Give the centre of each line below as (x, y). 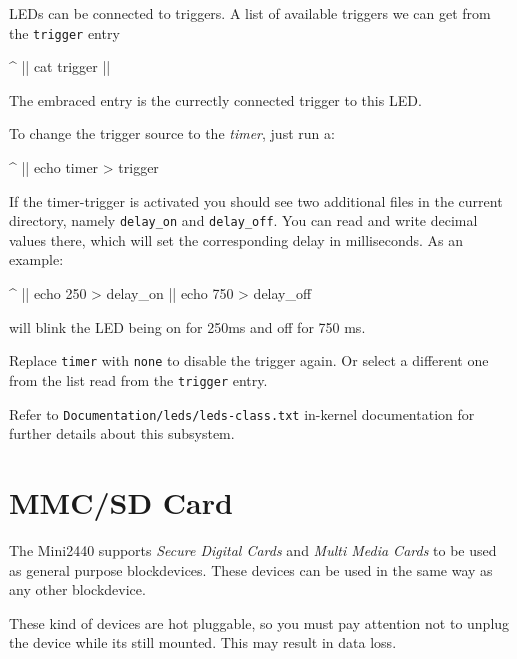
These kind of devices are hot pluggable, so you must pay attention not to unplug (259, 622)
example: (36, 259)
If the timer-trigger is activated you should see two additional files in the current (256, 200)
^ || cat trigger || (60, 66)
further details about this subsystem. (122, 433)
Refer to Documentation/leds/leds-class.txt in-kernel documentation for (242, 413)
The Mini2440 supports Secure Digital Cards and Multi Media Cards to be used (253, 549)
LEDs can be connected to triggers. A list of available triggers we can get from (250, 13)
